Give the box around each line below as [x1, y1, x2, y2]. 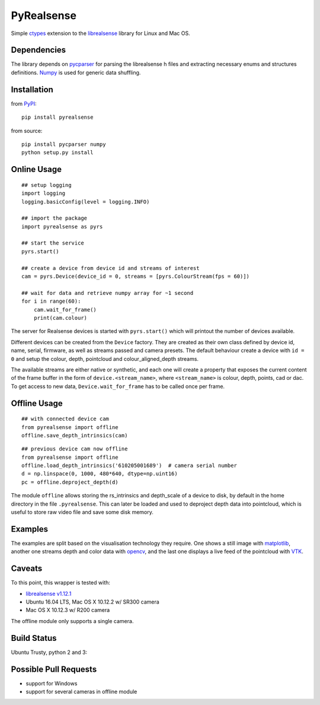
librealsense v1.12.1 [25, 590, 72, 597]
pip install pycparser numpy [21, 141, 106, 148]
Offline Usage [11, 398, 63, 408]
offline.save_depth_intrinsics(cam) [21, 432, 128, 439]
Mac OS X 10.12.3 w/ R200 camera [25, 606, 110, 614]
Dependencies [11, 45, 66, 55]
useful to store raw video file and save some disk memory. [11, 509, 154, 516]
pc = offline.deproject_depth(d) [21, 478, 119, 485]
